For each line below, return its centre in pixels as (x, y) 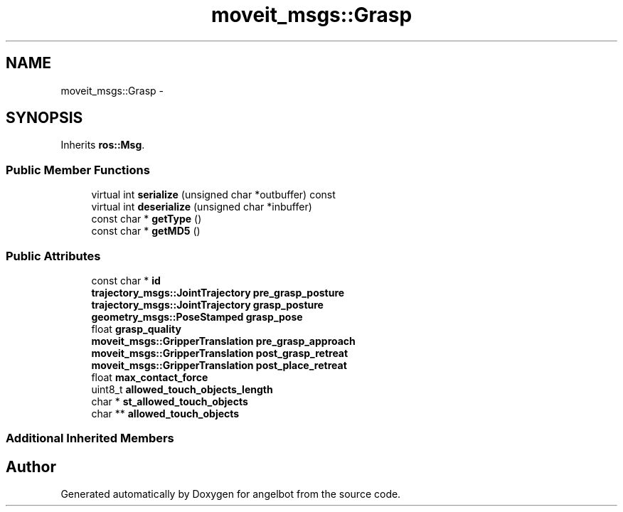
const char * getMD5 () (146, 231)
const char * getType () (147, 219)
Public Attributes (53, 256)
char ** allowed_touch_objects (165, 413)
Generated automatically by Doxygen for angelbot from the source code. (231, 494)
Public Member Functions (78, 170)
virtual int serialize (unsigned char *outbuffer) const (213, 195)
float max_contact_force (150, 377)
